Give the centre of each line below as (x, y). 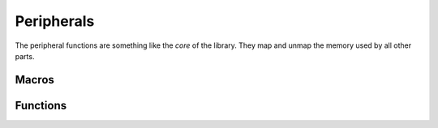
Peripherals (55, 21)
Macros (34, 80)
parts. (25, 56)
